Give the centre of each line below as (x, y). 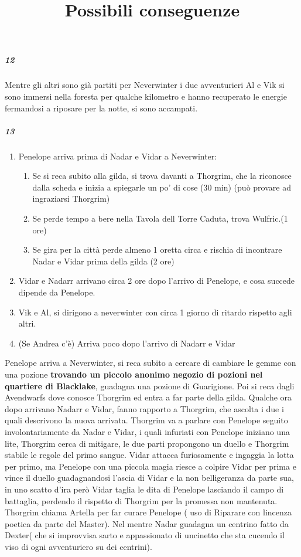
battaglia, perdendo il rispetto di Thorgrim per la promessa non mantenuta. (141, 500)
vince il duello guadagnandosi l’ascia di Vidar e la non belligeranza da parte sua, (149, 478)
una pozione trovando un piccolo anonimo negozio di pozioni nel (134, 374)
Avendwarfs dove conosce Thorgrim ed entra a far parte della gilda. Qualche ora (148, 397)
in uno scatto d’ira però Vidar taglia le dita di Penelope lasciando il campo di (144, 489)
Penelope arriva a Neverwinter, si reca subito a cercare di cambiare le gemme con (150, 363)
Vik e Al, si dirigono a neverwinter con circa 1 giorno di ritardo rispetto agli (155, 312)
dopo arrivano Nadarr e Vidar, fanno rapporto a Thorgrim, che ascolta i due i (144, 408)
